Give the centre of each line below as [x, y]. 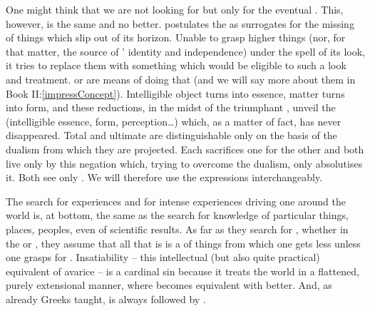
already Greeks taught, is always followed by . [106, 299]
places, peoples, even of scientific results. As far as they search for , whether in [177, 229]
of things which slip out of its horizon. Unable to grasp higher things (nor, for [176, 37]
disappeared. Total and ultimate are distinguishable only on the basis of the [171, 135]
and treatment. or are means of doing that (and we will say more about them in [181, 79]
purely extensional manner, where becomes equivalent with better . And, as [169, 285]
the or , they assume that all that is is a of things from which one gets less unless [183, 243]
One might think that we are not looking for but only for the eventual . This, [175, 9]
